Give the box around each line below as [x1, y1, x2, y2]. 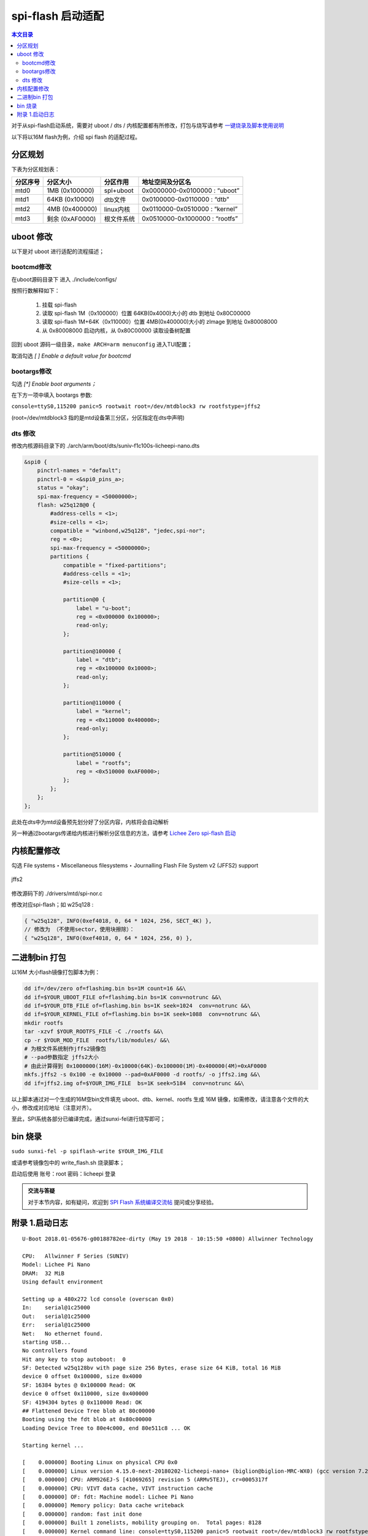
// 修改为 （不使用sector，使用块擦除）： [24, 926, 135, 933]
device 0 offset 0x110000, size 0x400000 [22, 1390, 148, 1397]
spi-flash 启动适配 [11, 9, 104, 23]
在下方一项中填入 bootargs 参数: [11, 391, 93, 399]
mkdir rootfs [24, 1019, 64, 1026]
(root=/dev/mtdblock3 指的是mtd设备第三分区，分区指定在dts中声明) [11, 413, 185, 421]
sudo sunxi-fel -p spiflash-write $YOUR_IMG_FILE [11, 1148, 164, 1155]
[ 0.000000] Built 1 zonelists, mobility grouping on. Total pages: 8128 [22, 1519, 262, 1526]
